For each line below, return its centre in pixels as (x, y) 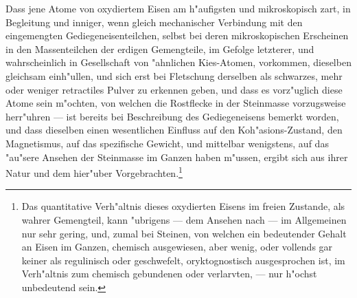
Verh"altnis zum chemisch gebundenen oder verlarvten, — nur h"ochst (169, 274)
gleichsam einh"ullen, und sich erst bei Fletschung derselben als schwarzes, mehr (174, 75)
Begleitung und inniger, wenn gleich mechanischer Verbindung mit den (154, 22)
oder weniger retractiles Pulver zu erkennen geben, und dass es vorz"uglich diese (174, 89)
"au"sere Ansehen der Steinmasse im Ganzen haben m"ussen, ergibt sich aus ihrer (177, 157)
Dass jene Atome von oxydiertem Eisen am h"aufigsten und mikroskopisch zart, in (178, 8)
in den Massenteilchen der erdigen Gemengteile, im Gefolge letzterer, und (160, 49)
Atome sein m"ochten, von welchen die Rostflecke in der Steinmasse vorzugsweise (176, 103)
